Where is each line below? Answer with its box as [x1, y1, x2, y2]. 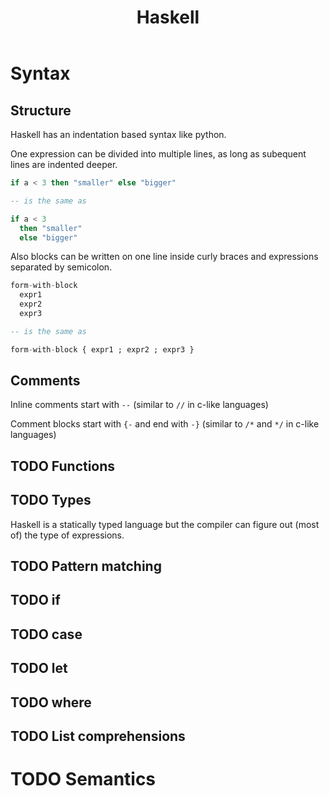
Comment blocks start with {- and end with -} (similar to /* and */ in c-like [10, 418, 320, 430]
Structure [10, 102, 72, 119]
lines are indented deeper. [10, 159, 118, 170]
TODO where [10, 694, 92, 711]
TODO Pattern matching [10, 558, 162, 575]
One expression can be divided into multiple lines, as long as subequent [10, 148, 307, 160]
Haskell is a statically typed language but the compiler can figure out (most [10, 518, 320, 530]
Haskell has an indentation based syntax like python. [10, 129, 227, 140]
